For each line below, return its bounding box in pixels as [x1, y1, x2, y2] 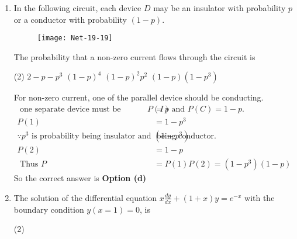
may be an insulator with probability [153, 2, 286, 13]
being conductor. [156, 132, 216, 141]
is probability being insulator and [32, 132, 151, 141]
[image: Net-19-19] [37, 34, 113, 43]
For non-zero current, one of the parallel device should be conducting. [13, 91, 264, 103]
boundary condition [13, 203, 84, 215]
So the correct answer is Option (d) [13, 172, 147, 184]
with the [244, 191, 275, 203]
